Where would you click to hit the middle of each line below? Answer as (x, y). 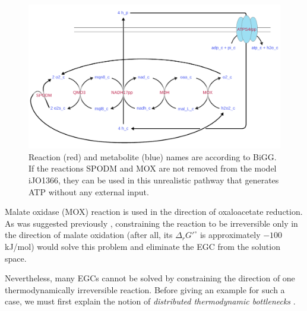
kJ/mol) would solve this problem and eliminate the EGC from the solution (143, 246)
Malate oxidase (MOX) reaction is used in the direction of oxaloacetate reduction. (154, 212)
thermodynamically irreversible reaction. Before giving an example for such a (145, 289)
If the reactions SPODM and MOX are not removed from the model (153, 168)
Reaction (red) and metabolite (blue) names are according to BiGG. (153, 156)
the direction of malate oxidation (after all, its (89, 235)
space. (16, 258)
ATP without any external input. (89, 191)
